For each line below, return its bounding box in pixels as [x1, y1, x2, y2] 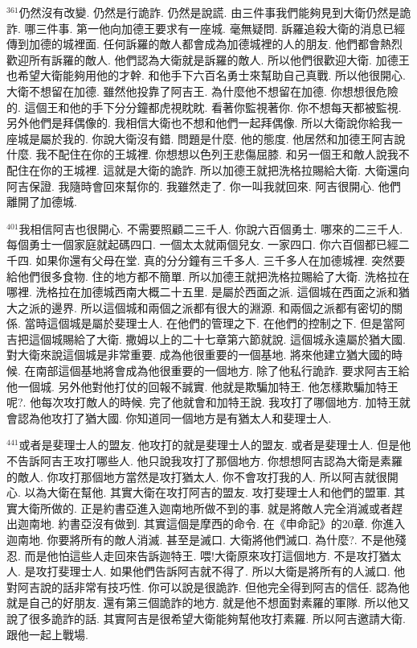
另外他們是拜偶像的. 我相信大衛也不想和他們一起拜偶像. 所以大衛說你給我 [6, 114, 392, 131]
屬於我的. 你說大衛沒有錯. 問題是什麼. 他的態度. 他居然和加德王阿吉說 [39, 130, 406, 147]
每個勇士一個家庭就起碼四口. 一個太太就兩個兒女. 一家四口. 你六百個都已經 [6, 236, 399, 253]
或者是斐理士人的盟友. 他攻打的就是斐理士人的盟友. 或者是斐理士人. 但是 [18, 436, 400, 453]
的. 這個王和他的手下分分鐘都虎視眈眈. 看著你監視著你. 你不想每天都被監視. [6, 98, 402, 115]
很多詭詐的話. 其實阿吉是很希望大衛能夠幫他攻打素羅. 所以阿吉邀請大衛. [28, 609, 406, 626]
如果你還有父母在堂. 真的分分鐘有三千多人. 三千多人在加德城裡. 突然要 [35, 251, 406, 268]
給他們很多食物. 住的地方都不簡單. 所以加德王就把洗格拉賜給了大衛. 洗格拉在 [6, 267, 410, 284]
